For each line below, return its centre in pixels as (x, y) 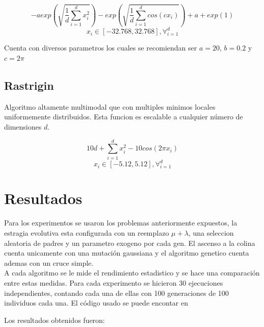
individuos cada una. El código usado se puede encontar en (96, 303)
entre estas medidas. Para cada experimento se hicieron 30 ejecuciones (114, 282)
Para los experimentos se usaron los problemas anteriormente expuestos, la (121, 223)
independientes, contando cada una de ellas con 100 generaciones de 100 (116, 293)
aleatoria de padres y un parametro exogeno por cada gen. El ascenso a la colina (130, 243)
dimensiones (23, 127)
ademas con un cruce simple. (49, 262)
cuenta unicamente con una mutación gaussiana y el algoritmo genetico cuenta (127, 253)
